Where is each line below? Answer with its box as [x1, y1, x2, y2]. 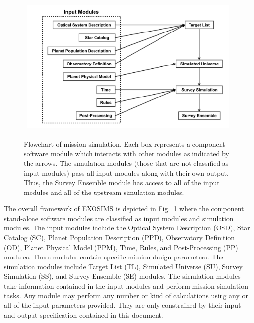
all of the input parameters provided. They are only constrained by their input [4, 300, 241, 310]
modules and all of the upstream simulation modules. [24, 187, 184, 197]
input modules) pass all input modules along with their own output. [24, 167, 229, 178]
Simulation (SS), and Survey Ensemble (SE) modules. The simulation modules [4, 271, 241, 281]
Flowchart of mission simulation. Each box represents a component [24, 138, 225, 149]
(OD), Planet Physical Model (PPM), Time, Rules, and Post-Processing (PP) [4, 242, 238, 252]
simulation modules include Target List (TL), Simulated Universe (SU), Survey [4, 261, 243, 271]
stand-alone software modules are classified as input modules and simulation [4, 213, 234, 223]
